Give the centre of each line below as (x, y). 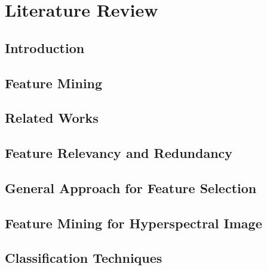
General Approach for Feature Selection (131, 187)
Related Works (52, 118)
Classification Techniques (84, 258)
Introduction (45, 47)
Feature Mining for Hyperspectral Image (133, 223)
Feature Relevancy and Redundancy (119, 153)
